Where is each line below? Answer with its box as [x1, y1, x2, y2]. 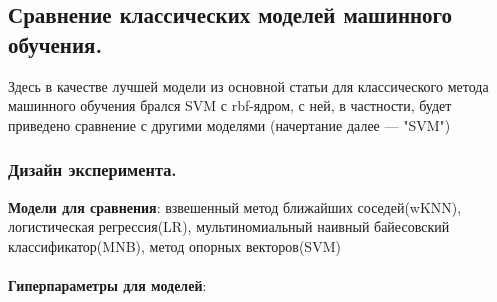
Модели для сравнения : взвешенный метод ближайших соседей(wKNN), [8, 196, 462, 217]
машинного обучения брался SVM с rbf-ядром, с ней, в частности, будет [8, 95, 452, 116]
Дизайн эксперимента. [8, 157, 177, 182]
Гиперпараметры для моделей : [8, 274, 207, 295]
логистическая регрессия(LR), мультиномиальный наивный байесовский [8, 216, 450, 237]
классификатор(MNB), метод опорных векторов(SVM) [8, 235, 341, 256]
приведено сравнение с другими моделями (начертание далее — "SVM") [8, 114, 451, 135]
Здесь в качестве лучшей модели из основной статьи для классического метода [8, 75, 489, 96]
